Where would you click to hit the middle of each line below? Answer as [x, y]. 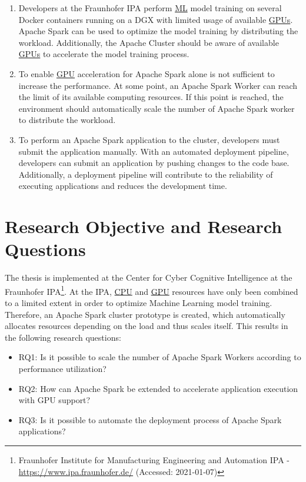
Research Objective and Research [144, 226]
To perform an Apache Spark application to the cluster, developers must [149, 139]
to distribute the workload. [67, 120]
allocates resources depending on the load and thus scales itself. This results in [147, 326]
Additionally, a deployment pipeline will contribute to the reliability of [146, 174]
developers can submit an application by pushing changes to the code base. [154, 163]
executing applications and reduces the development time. [123, 186]
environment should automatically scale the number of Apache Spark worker [157, 108]
